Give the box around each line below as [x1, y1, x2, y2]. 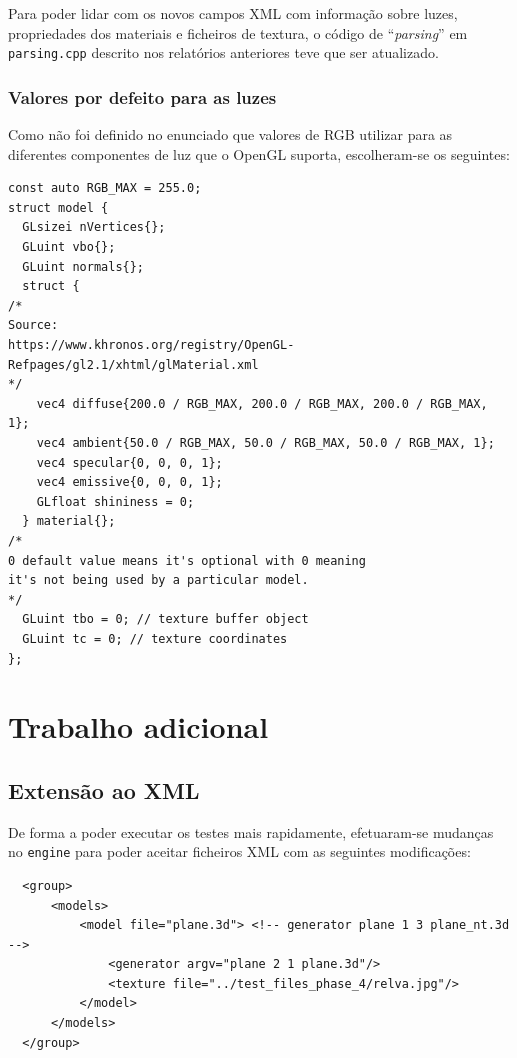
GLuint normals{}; [22, 259, 145, 274]
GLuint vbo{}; [22, 240, 116, 255]
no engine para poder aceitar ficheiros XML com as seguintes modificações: [8, 841, 471, 862]
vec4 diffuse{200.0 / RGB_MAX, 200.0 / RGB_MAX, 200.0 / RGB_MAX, [36, 396, 488, 411]
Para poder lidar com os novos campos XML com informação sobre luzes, [8, 3, 458, 23]
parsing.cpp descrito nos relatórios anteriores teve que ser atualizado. [8, 42, 439, 63]
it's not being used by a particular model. [8, 573, 309, 588]
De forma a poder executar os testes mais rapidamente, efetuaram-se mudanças [8, 821, 494, 842]
